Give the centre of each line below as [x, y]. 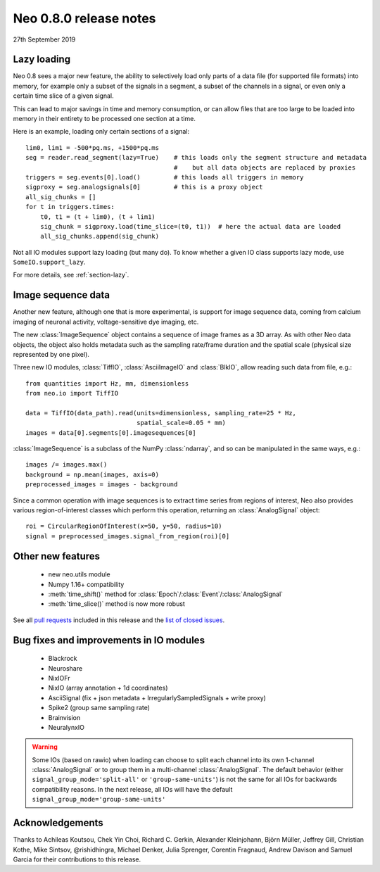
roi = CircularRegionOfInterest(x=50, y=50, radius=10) [124, 526]
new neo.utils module [79, 574]
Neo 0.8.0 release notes [84, 18]
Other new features [57, 556]
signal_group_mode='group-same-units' [99, 800]
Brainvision [64, 717]
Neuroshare [65, 668]
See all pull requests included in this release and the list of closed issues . [119, 620]
